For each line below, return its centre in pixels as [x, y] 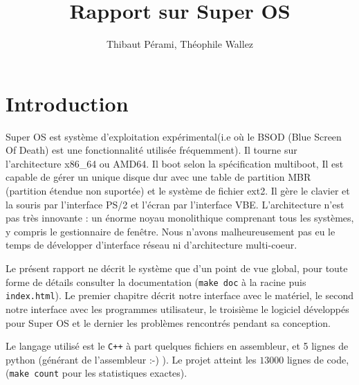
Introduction [67, 103]
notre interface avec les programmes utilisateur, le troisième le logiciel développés [177, 308]
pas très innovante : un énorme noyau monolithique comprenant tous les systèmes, [180, 218]
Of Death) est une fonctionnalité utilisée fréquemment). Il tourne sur [151, 150]
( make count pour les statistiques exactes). [96, 373]
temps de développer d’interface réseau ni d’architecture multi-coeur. [151, 245]
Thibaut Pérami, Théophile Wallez [180, 44]
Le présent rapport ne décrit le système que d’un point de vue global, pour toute [177, 268]
